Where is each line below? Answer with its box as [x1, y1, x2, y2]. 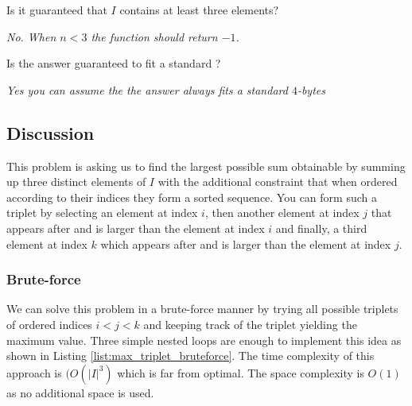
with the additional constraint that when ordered [157, 173, 398, 190]
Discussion [6, 120, 95, 145]
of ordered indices [6, 315, 92, 332]
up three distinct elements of [6, 173, 146, 190]
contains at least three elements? [119, 2, 279, 17]
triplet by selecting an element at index [6, 204, 198, 221]
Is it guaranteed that [6, 2, 107, 17]
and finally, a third [275, 219, 367, 236]
